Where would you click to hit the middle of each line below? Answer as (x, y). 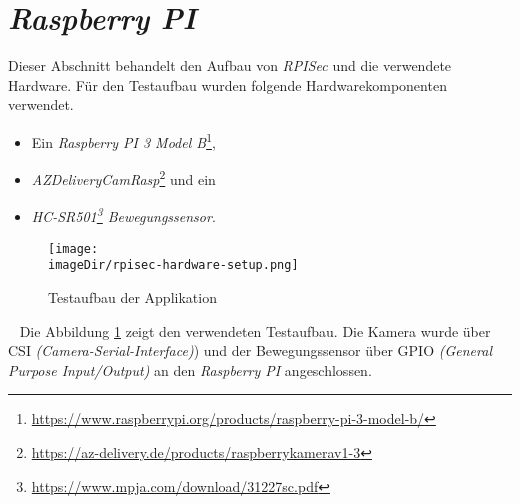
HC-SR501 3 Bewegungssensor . (123, 215)
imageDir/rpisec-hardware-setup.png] (173, 265)
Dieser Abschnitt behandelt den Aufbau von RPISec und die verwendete (230, 65)
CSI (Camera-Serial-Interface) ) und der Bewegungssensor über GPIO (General (250, 350)
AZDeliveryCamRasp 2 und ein (123, 177)
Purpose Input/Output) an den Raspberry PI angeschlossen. (190, 369)
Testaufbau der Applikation (132, 296)
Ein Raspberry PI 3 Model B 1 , (123, 140)
